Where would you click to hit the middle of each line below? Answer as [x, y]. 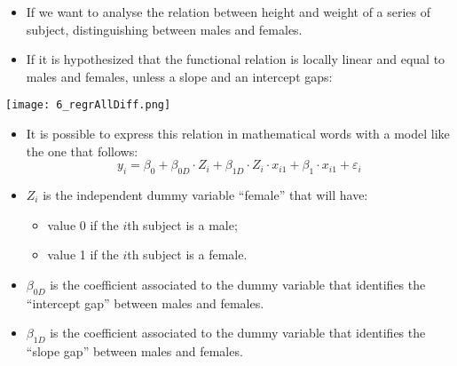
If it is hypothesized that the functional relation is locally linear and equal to [236, 59]
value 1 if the [83, 255]
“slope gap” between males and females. [134, 350]
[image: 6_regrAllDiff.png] [88, 105]
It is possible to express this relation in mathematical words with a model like [238, 134]
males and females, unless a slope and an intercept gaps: [179, 76]
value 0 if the [83, 224]
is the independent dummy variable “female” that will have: [205, 195]
